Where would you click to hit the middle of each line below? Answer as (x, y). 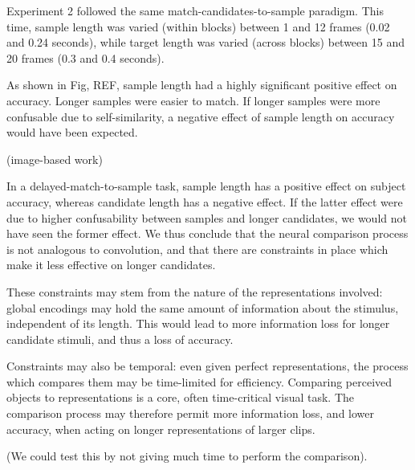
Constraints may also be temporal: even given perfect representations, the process (207, 366)
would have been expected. (72, 132)
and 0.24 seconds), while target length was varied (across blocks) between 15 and (205, 42)
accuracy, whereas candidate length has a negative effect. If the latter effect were (205, 201)
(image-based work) (55, 159)
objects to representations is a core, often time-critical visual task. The (181, 397)
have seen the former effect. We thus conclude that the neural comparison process (207, 233)
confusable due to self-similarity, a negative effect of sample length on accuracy (201, 116)
